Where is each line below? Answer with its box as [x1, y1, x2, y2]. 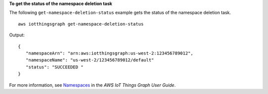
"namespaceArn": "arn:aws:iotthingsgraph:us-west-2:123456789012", [25, 50, 194, 56]
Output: [9, 32, 25, 38]
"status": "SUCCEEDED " [25, 64, 84, 70]
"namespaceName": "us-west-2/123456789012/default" [25, 57, 154, 63]
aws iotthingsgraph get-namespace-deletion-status [18, 21, 144, 27]
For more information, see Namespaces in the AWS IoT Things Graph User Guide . [9, 82, 176, 88]
